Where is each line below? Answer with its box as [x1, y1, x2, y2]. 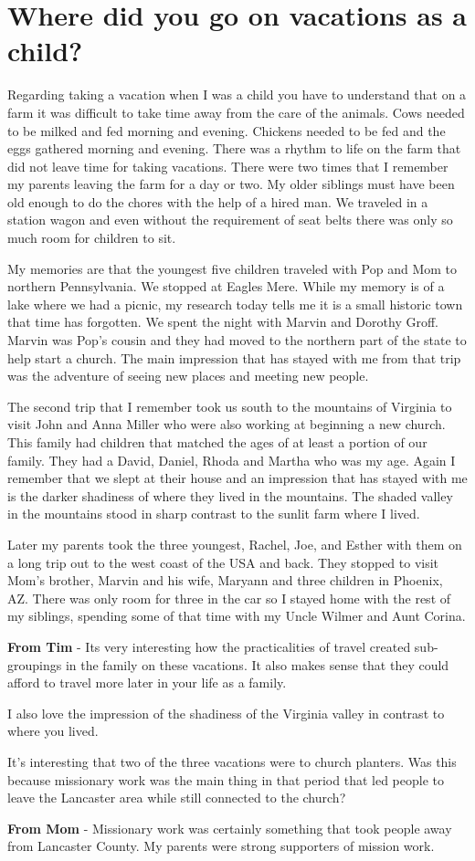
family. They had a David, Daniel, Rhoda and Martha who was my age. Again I [7, 450, 456, 469]
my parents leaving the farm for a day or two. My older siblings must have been [7, 174, 455, 194]
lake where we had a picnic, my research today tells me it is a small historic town [7, 294, 463, 313]
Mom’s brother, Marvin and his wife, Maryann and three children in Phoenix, [7, 571, 443, 590]
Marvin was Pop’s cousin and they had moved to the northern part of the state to [7, 331, 467, 350]
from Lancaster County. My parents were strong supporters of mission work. [7, 836, 435, 856]
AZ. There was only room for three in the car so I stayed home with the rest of [7, 588, 451, 607]
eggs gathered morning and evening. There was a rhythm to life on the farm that [7, 139, 461, 158]
